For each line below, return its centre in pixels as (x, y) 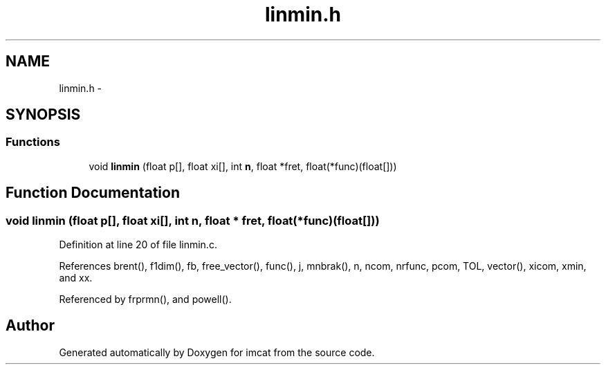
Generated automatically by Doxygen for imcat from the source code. (217, 352)
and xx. (76, 278)
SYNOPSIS (43, 115)
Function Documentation (93, 193)
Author (30, 326)
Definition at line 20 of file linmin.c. (138, 245)
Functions (33, 142)
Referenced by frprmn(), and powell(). (145, 299)
